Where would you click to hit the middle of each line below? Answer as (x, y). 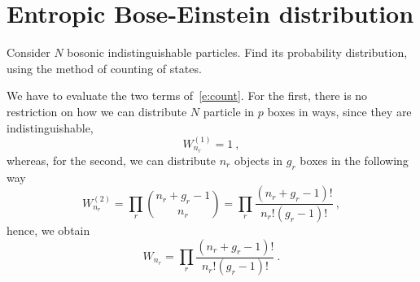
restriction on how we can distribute (97, 111)
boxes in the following (354, 160)
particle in (229, 111)
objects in (258, 160)
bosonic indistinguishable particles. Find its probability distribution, (237, 52)
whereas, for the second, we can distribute (111, 160)
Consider (28, 52)
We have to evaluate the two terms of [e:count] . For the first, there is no (187, 95)
